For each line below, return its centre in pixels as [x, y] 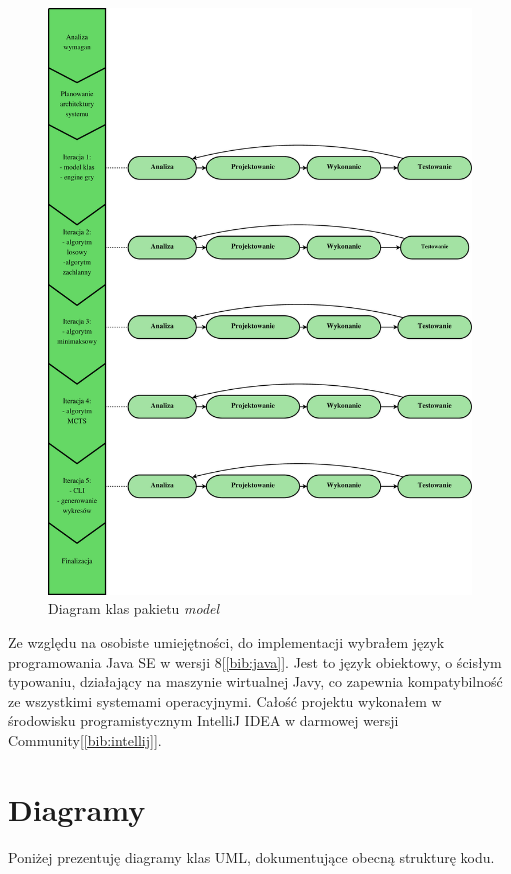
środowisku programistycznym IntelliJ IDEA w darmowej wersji [203, 720]
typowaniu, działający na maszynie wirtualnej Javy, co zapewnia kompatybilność [255, 681]
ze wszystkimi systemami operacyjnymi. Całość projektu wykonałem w [225, 700]
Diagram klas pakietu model [134, 608]
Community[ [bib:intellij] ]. [85, 739]
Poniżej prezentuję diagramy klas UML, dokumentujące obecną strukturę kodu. [251, 856]
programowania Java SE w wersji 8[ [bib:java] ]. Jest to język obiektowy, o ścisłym [255, 661]
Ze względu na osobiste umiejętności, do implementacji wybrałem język [226, 641]
